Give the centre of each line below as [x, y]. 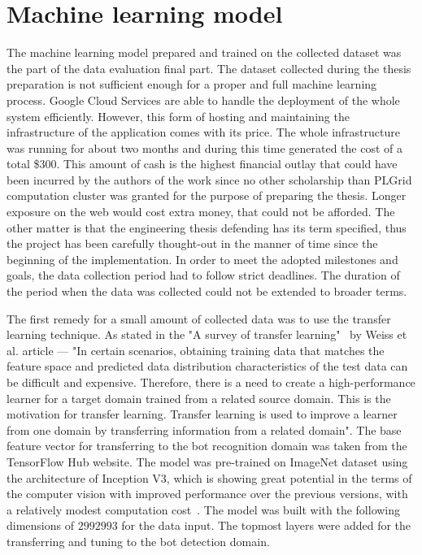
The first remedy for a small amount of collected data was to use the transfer [199, 318]
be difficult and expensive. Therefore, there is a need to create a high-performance [211, 382]
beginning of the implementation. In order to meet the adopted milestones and [202, 259]
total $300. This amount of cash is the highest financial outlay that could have [202, 164]
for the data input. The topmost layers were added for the [266, 525]
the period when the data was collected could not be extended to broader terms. [207, 291]
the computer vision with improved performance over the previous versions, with [207, 494]
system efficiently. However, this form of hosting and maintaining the [178, 116]
